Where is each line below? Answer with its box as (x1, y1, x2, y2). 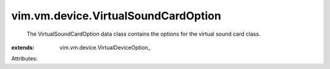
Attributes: (11, 55, 38, 62)
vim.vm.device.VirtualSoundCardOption (11, 9, 221, 22)
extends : (11, 44, 35, 51)
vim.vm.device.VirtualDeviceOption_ (59, 44, 151, 51)
